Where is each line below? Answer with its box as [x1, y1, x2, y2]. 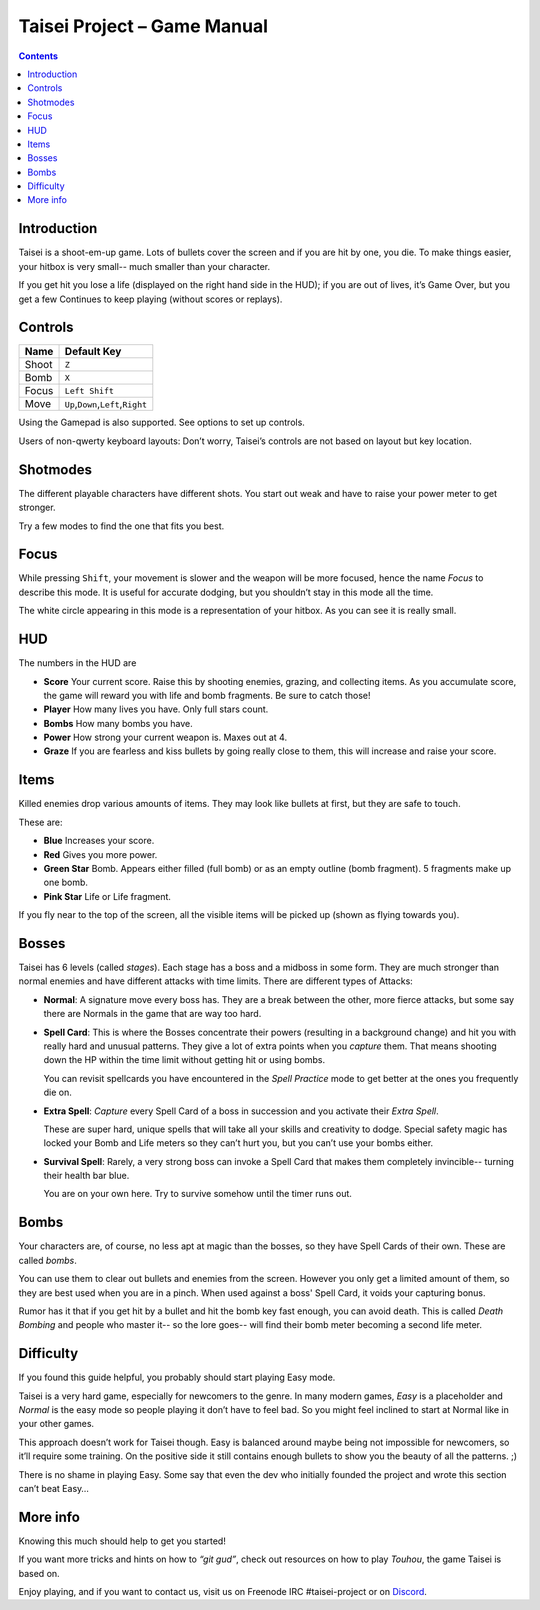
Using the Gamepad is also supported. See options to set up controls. [18, 416, 305, 429]
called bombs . [18, 1254, 77, 1266]
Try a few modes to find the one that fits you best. [18, 520, 225, 532]
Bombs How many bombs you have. [43, 717, 194, 729]
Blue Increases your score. [43, 835, 155, 847]
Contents [18, 50, 59, 62]
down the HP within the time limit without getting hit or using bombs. [43, 1054, 326, 1066]
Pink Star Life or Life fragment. [43, 890, 172, 902]
